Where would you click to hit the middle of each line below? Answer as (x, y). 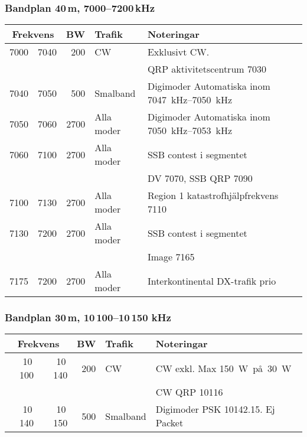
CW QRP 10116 (189, 392)
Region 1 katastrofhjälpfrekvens (213, 195)
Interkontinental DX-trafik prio (212, 281)
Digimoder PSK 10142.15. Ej (215, 409)
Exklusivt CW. (178, 52)
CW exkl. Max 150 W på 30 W (223, 368)
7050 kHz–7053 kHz (190, 131)
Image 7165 (171, 257)
